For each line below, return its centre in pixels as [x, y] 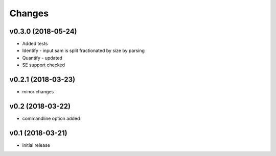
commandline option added [51, 119]
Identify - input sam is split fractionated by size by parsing [84, 50]
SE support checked [44, 65]
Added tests [35, 44]
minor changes [38, 92]
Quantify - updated [42, 58]
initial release [36, 145]
